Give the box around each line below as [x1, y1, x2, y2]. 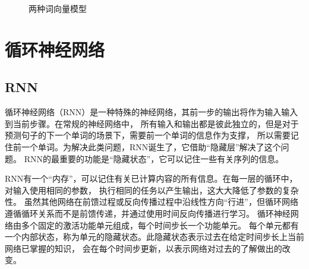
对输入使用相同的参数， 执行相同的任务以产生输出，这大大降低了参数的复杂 [5, 183, 299, 196]
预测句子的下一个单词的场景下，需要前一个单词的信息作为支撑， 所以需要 [5, 129, 291, 141]
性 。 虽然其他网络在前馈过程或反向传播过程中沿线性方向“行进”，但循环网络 [5, 195, 298, 208]
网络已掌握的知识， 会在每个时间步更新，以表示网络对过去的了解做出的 [5, 242, 282, 254]
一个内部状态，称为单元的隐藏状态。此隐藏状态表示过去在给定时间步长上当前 [5, 230, 304, 243]
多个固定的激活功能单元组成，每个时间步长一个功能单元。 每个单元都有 [21, 219, 299, 231]
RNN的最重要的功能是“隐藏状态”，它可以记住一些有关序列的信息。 [24, 152, 284, 164]
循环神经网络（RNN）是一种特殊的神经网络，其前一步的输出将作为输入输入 [5, 106, 298, 118]
